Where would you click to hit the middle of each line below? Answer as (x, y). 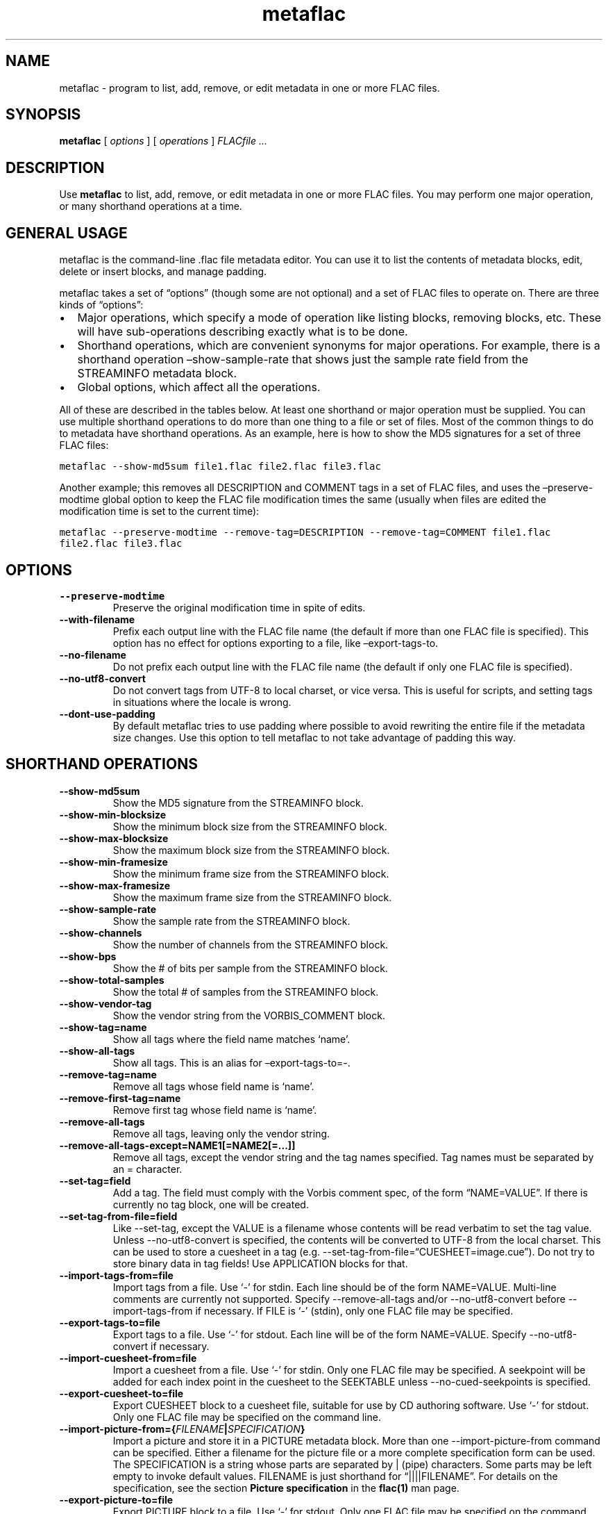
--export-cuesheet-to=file (121, 1393)
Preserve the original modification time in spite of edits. (239, 607)
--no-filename (93, 655)
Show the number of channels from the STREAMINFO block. (251, 944)
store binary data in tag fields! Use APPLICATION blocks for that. (260, 1263)
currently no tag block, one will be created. (211, 1204)
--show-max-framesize (115, 885)
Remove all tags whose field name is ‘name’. (213, 1086)
